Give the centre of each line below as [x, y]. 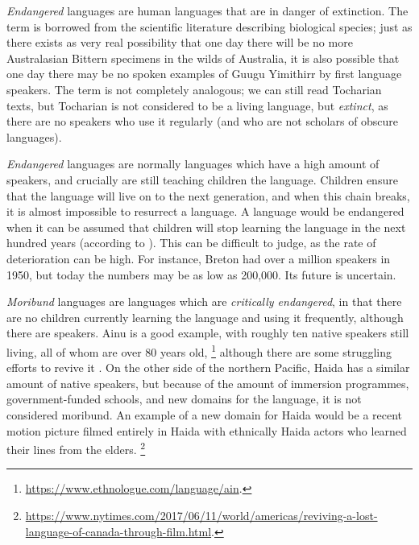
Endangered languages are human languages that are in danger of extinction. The [207, 10]
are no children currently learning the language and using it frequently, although [205, 317]
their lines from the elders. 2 [76, 448]
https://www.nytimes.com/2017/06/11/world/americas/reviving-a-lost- [201, 515]
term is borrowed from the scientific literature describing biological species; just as [209, 26]
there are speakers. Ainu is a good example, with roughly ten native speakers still [208, 333]
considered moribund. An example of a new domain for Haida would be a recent [205, 414]
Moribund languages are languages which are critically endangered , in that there [204, 301]
